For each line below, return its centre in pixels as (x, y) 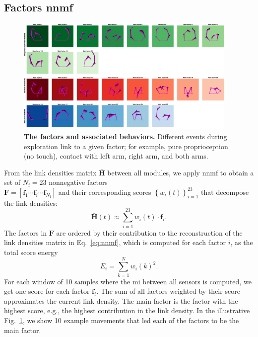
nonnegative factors (78, 182)
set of (12, 182)
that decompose (225, 192)
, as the (242, 242)
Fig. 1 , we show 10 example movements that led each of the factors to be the (122, 320)
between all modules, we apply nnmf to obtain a (181, 172)
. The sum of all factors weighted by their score (168, 291)
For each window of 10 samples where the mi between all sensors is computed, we (128, 281)
